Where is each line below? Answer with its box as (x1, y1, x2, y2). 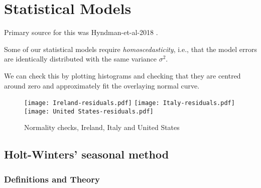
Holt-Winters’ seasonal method (4, 146, 169, 162)
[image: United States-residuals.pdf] (24, 107, 154, 115)
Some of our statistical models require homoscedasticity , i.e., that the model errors (4, 43, 257, 54)
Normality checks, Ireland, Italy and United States (24, 122, 180, 132)
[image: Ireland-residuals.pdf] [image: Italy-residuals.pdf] (24, 99, 235, 107)
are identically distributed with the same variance (4, 53, 157, 64)
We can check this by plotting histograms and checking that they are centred (4, 70, 241, 80)
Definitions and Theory (4, 172, 100, 185)
